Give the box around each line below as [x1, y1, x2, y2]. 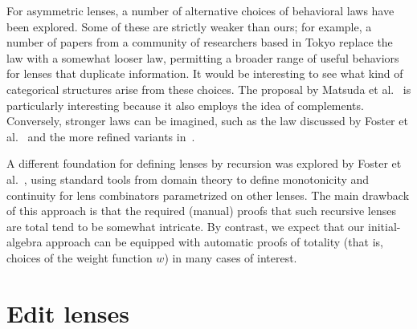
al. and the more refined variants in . [6, 128, 195, 144]
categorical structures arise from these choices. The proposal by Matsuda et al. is [6, 80, 411, 97]
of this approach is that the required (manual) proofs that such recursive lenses [6, 202, 396, 219]
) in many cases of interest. [164, 249, 297, 266]
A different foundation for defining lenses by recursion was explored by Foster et [6, 155, 402, 172]
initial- [368, 217, 401, 234]
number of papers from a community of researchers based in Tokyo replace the [6, 34, 393, 51]
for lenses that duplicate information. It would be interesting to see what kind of [6, 65, 403, 82]
